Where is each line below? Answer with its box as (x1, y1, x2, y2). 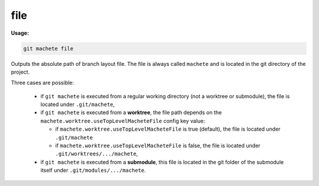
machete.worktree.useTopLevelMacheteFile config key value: (40, 117, 206, 124)
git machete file (23, 45, 74, 52)
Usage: (11, 29, 30, 36)
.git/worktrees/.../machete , (55, 150, 138, 157)
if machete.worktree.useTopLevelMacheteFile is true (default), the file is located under (55, 125, 281, 132)
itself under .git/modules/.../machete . (40, 167, 146, 174)
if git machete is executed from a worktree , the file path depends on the (40, 109, 222, 116)
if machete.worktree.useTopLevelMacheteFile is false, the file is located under (55, 142, 261, 150)
